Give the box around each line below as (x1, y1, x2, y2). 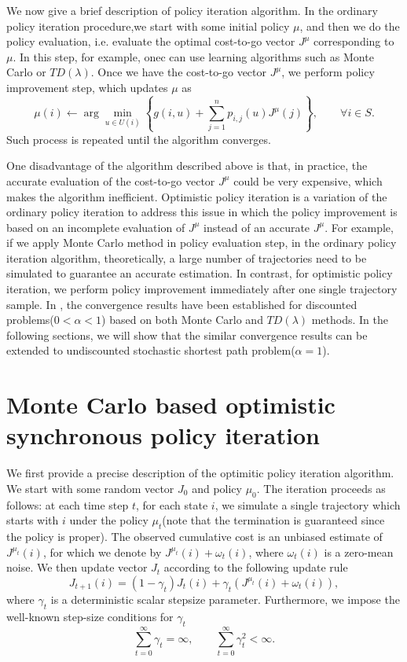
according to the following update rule (163, 559, 348, 576)
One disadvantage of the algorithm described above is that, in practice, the (6, 157, 368, 174)
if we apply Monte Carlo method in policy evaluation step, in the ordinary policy (6, 234, 397, 251)
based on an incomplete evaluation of (6, 219, 185, 235)
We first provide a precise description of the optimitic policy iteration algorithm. (6, 465, 394, 481)
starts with (6, 512, 59, 528)
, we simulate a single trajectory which (214, 496, 401, 513)
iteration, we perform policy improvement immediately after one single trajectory (6, 281, 398, 297)
